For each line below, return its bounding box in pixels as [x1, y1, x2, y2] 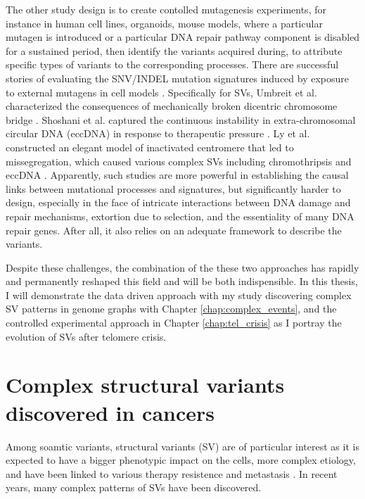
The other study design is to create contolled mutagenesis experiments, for [6, 2, 326, 16]
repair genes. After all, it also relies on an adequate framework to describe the [6, 222, 342, 237]
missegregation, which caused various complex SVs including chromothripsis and [6, 153, 352, 168]
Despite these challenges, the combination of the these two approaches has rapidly [6, 260, 359, 274]
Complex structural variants [6, 370, 285, 399]
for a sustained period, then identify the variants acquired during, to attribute [6, 43, 342, 58]
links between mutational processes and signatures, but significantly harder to [6, 181, 341, 196]
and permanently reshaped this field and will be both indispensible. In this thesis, [6, 274, 358, 289]
